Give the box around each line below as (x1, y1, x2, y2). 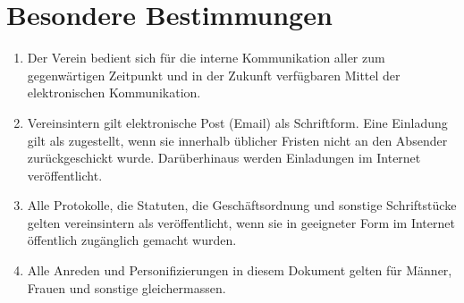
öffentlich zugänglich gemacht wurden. (27, 231, 237, 249)
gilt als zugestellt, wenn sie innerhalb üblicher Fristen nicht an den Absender (27, 130, 448, 149)
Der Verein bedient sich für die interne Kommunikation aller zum (27, 48, 385, 67)
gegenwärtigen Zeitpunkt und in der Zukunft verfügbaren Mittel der (27, 65, 401, 84)
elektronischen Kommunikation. (27, 83, 201, 102)
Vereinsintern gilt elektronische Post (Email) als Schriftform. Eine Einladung (27, 113, 448, 131)
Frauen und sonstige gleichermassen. (27, 278, 226, 297)
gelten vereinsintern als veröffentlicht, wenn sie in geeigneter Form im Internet (27, 213, 455, 231)
